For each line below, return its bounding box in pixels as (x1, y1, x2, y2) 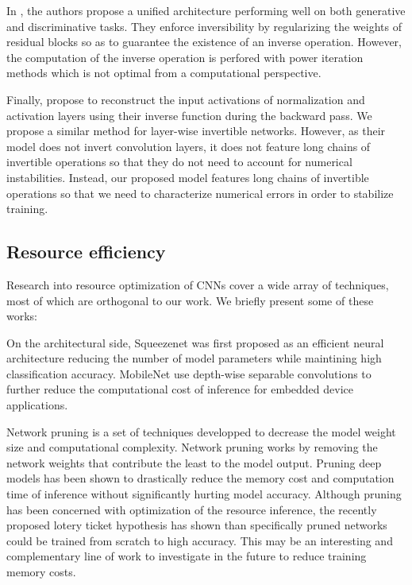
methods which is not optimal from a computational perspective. (6, 64, 322, 81)
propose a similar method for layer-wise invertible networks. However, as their (6, 122, 386, 139)
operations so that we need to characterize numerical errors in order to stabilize (6, 184, 394, 201)
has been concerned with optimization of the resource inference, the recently (6, 501, 377, 517)
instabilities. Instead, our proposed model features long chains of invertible (6, 169, 369, 185)
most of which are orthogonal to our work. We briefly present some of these (6, 292, 374, 308)
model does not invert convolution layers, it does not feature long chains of (6, 138, 371, 154)
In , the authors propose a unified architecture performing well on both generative (6, 2, 406, 18)
